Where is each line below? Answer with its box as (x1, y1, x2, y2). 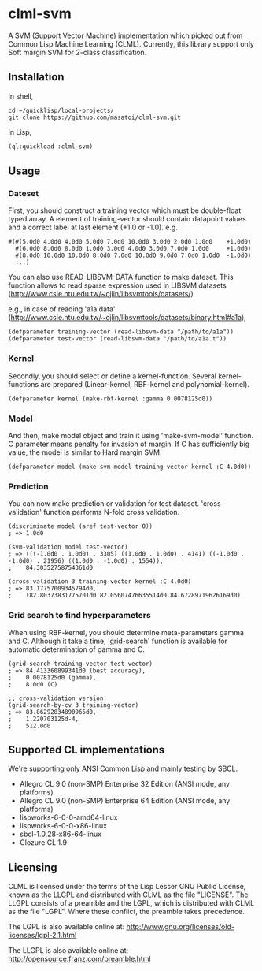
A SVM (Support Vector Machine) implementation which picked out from (8, 31, 243, 40)
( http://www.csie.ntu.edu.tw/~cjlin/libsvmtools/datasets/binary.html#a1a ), (8, 313, 246, 322)
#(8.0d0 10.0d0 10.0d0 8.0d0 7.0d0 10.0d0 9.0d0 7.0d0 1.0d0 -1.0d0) (15, 251, 252, 260)
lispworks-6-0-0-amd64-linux (19, 813, 118, 822)
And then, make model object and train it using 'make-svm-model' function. (8, 430, 254, 440)
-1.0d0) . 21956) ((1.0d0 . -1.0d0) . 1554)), (8, 557, 164, 565)
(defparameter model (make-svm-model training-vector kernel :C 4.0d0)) (8, 463, 252, 471)
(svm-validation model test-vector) (8, 543, 128, 552)
